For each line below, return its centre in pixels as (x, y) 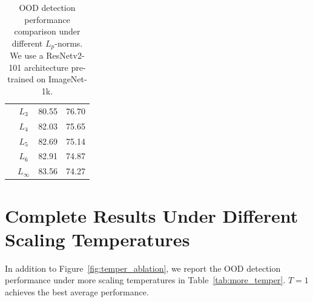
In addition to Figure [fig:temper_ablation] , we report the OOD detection (143, 268)
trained (21, 79)
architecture (46, 67)
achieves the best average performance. (77, 291)
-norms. (69, 43)
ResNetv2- (65, 55)
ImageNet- (68, 79)
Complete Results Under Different (152, 215)
